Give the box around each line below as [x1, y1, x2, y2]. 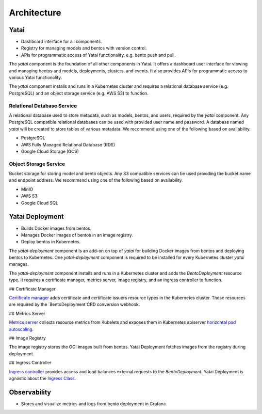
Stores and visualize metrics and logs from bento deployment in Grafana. [21, 400, 167, 407]
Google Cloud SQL [21, 200, 58, 206]
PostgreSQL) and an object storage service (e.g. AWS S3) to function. [9, 90, 148, 96]
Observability [9, 388, 51, 396]
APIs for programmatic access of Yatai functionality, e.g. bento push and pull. [21, 52, 176, 58]
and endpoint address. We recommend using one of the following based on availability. [9, 177, 183, 183]
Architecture [9, 7, 62, 18]
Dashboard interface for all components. [21, 39, 102, 45]
